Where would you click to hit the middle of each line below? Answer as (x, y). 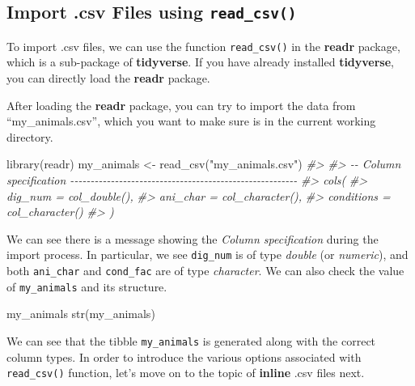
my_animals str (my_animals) (81, 314)
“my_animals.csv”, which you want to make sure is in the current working (191, 121)
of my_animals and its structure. (87, 286)
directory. (30, 136)
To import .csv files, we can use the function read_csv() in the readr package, (203, 46)
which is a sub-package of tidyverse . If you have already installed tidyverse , (200, 62)
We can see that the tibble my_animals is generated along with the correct (191, 340)
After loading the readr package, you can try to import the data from (181, 105)
